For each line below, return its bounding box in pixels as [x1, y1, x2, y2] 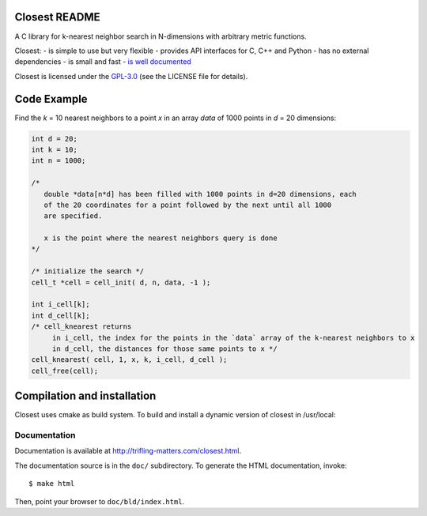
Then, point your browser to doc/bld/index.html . [14, 496, 185, 506]
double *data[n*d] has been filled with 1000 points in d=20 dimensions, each [43, 190, 357, 198]
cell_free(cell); [31, 366, 99, 375]
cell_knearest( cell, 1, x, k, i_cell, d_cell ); [31, 356, 228, 364]
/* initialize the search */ [31, 267, 145, 276]
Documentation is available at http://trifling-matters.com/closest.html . [14, 446, 242, 456]
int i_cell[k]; [31, 300, 90, 309]
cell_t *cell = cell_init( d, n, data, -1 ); [31, 277, 211, 287]
